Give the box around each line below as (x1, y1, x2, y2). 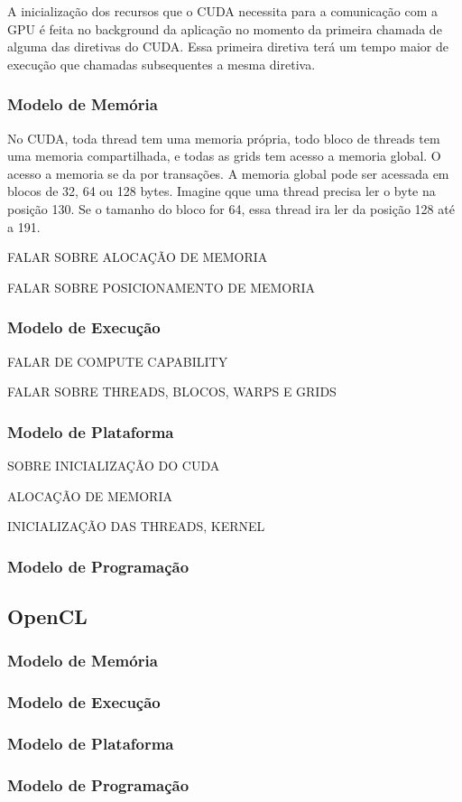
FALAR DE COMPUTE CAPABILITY (7, 351, 228, 370)
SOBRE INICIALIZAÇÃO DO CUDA (7, 455, 220, 474)
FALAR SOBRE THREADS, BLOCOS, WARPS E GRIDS (7, 382, 337, 401)
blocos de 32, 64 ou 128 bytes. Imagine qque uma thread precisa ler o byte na (7, 182, 436, 200)
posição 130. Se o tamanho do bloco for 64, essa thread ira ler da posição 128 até (7, 199, 455, 218)
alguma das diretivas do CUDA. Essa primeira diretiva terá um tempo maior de (7, 37, 448, 56)
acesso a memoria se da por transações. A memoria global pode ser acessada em (7, 163, 449, 182)
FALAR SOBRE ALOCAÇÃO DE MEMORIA (7, 247, 268, 266)
